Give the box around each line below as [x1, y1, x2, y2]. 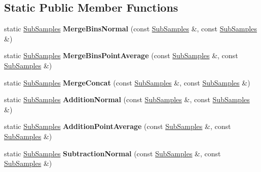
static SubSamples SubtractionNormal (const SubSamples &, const [4, 148, 221, 158]
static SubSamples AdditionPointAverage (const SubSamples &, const [4, 121, 231, 132]
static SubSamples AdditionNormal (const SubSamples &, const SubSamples [4, 94, 250, 105]
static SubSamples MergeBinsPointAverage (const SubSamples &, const [4, 50, 238, 61]
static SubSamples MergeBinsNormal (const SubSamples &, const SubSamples [4, 23, 257, 34]
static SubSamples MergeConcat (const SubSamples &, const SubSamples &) [4, 77, 250, 88]
